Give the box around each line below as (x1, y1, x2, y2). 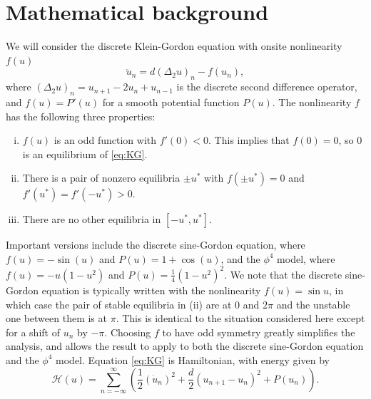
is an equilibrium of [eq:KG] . (22, 146, 148, 161)
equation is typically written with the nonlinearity (41, 282, 261, 297)
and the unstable (276, 296, 350, 311)
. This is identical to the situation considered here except (116, 311, 365, 326)
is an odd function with (54, 133, 157, 147)
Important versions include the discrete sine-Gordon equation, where (6, 237, 305, 252)
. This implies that (208, 133, 290, 147)
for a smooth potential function (102, 94, 240, 109)
